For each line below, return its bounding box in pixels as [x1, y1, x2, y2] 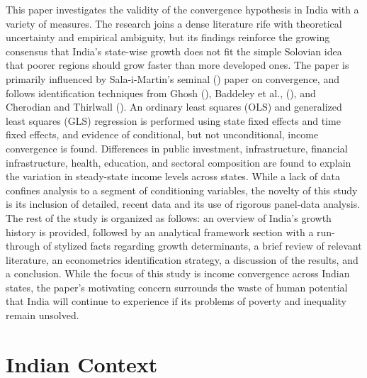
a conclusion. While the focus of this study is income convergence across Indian [6, 266, 350, 281]
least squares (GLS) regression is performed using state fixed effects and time [6, 113, 341, 128]
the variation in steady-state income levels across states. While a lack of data [6, 169, 340, 184]
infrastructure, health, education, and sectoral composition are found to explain [6, 155, 351, 169]
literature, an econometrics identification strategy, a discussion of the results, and [6, 252, 358, 267]
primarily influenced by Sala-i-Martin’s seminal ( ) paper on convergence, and [6, 71, 339, 86]
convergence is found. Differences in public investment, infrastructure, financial [6, 140, 348, 155]
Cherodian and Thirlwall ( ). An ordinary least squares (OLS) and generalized [6, 99, 342, 114]
